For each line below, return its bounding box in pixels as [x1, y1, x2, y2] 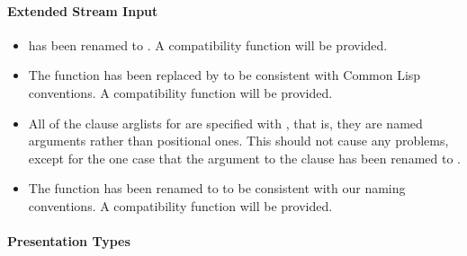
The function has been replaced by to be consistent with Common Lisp [28, 66, 421, 84]
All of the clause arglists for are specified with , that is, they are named [28, 113, 423, 132]
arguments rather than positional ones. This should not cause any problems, [28, 131, 449, 150]
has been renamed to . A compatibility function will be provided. [28, 35, 388, 54]
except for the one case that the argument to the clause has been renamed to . [28, 148, 461, 167]
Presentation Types [7, 232, 130, 251]
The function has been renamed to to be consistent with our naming [28, 179, 406, 198]
